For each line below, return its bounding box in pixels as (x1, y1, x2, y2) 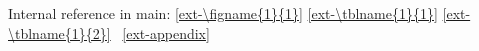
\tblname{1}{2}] (8, 22, 111, 43)
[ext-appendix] (122, 22, 210, 43)
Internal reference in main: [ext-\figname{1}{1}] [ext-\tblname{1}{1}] (8, 3, 438, 23)
